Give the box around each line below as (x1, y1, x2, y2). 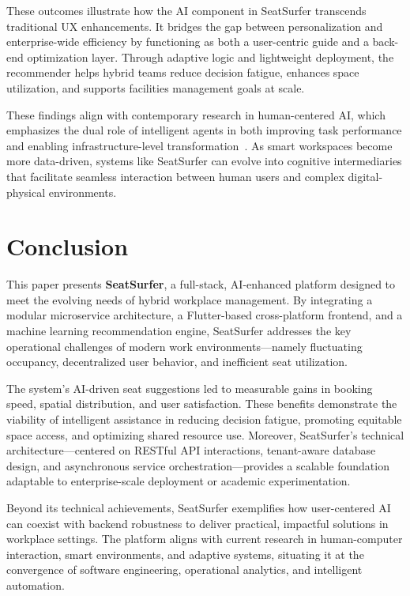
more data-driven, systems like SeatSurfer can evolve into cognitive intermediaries (6, 153, 402, 169)
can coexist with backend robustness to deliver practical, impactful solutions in (6, 515, 389, 531)
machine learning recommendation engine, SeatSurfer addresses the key (6, 323, 352, 339)
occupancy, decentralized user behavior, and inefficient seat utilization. (6, 353, 348, 370)
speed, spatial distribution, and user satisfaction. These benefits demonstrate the (6, 395, 397, 412)
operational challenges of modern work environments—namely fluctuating (6, 338, 363, 354)
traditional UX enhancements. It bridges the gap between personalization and (6, 17, 383, 34)
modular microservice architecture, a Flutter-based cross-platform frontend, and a (6, 307, 403, 323)
